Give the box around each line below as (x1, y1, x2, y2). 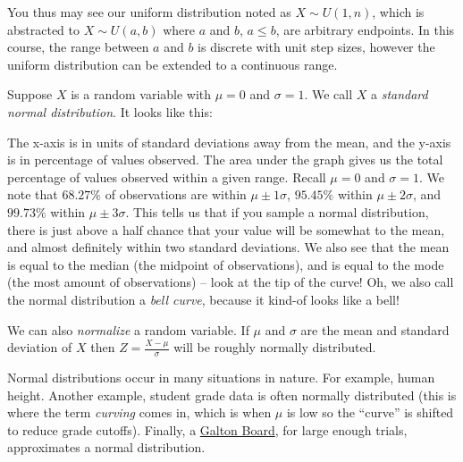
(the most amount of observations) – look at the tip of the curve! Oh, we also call (7, 273, 454, 291)
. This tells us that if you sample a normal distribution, (125, 202, 429, 221)
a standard (370, 85, 428, 104)
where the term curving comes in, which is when (7, 403, 272, 422)
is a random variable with (71, 85, 212, 104)
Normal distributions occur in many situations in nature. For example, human (7, 367, 435, 386)
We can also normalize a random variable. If (7, 320, 249, 339)
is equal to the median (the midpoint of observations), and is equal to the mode (7, 255, 444, 273)
